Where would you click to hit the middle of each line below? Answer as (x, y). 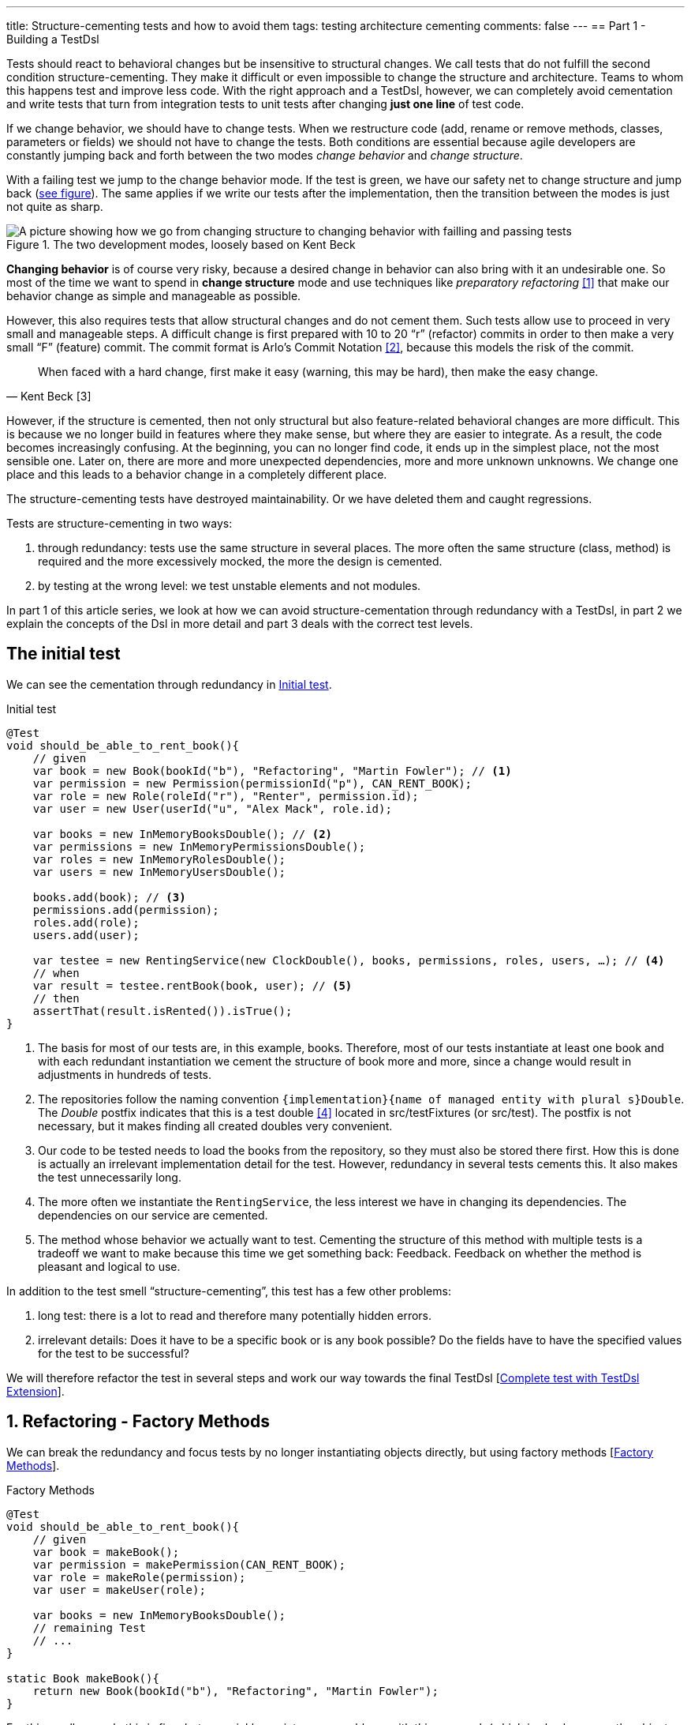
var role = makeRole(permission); (139, 1577)
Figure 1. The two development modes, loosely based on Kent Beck (181, 244)
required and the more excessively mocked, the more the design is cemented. (240, 561)
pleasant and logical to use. (109, 1266)
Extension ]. (35, 1391)
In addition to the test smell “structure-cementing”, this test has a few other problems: (229, 1291)
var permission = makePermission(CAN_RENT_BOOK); (189, 1564)
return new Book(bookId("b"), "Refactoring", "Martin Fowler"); (235, 1691)
